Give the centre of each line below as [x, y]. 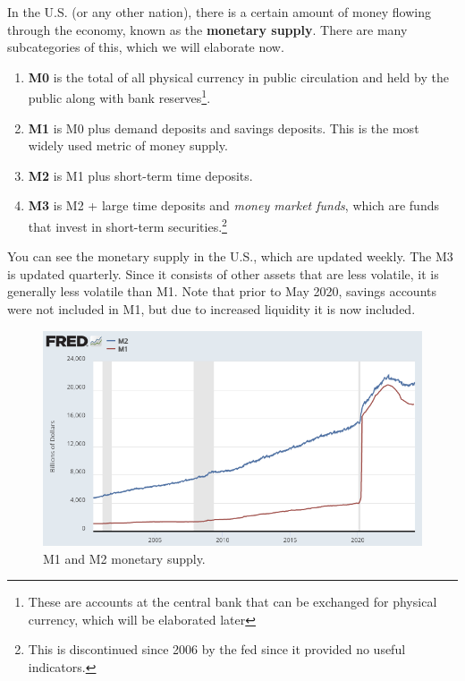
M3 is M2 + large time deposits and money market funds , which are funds [233, 205]
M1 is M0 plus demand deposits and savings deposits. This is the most [224, 128]
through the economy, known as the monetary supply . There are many [207, 29]
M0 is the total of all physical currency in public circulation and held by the [238, 77]
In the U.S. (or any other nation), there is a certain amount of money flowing [219, 12]
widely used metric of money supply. [128, 145]
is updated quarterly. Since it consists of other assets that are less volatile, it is [223, 273]
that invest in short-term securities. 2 [127, 225]
